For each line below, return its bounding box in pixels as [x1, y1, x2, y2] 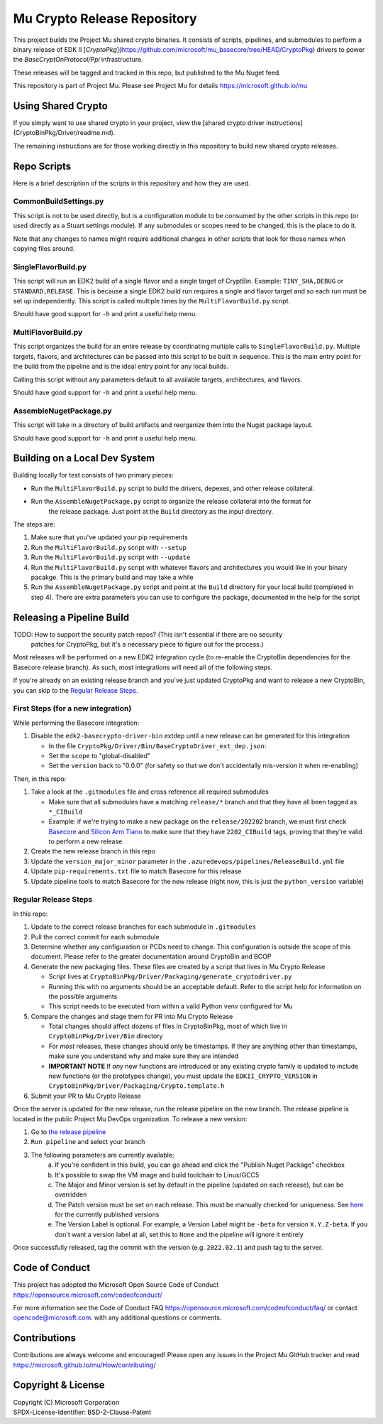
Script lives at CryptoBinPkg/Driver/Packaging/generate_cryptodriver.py [48, 972, 292, 981]
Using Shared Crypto [13, 99, 108, 112]
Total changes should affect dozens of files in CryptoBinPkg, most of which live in [48, 1022, 287, 1030]
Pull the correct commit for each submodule [30, 932, 160, 941]
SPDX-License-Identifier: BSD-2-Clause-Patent [13, 1408, 152, 1416]
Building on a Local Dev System [13, 452, 155, 465]
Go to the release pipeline [30, 1127, 106, 1136]
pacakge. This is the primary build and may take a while [30, 573, 194, 581]
